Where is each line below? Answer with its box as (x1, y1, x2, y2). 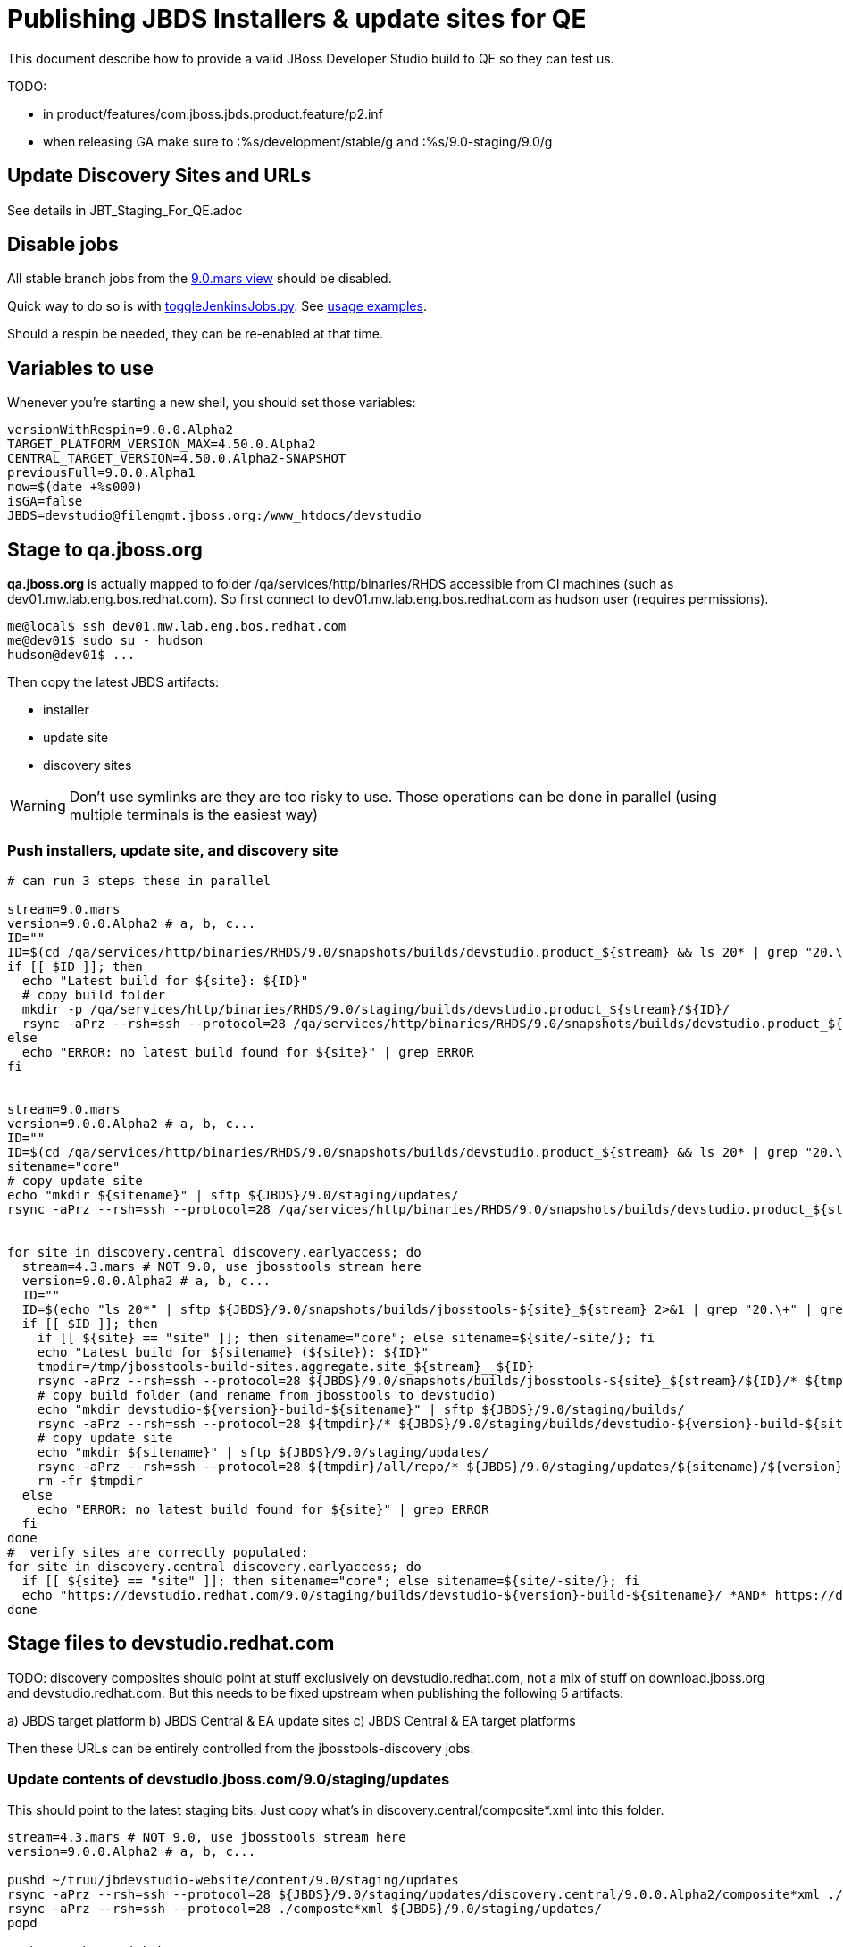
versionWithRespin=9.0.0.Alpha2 (7, 422, 233, 438)
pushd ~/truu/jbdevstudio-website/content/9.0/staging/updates (7, 1873, 459, 1888)
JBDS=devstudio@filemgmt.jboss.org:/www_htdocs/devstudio (7, 508, 421, 523)
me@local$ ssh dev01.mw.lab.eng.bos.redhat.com (7, 619, 346, 634)
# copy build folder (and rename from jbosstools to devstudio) (37, 1387, 497, 1402)
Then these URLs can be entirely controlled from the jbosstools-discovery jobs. (7, 1740, 474, 1756)
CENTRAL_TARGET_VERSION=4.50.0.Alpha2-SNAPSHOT (7, 451, 346, 466)
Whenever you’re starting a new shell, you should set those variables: (7, 395, 416, 411)
